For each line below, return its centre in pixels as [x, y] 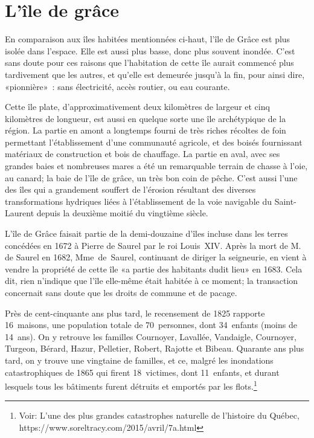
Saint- [285, 201]
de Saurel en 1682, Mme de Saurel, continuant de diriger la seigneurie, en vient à [156, 257]
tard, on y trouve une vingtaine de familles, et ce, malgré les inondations [139, 360]
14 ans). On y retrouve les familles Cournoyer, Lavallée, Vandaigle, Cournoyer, [151, 336]
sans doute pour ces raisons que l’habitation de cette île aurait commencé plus [149, 63]
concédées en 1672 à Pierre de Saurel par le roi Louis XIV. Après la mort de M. [153, 245]
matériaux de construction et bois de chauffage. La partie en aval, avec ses [143, 154]
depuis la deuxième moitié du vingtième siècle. [122, 213]
